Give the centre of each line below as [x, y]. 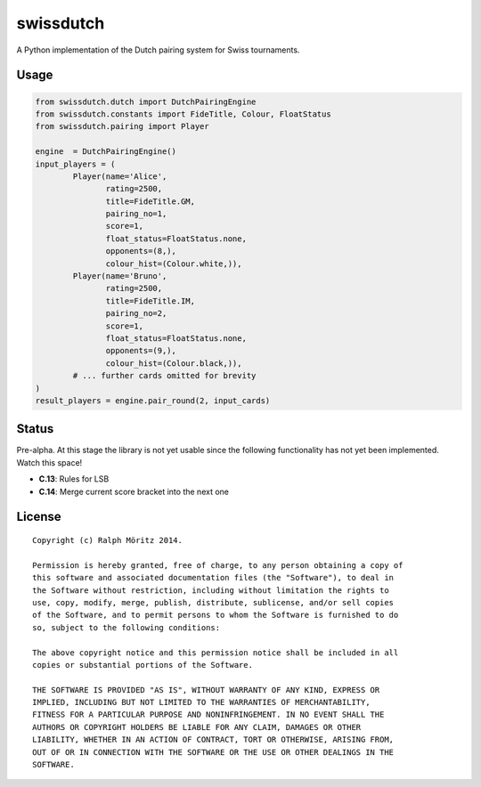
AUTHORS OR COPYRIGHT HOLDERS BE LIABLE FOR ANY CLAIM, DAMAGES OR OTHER [197, 727]
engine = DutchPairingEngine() [106, 152]
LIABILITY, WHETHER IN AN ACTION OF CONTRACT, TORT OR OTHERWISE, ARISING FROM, [213, 740]
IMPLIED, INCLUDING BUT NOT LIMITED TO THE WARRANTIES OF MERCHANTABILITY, [201, 702]
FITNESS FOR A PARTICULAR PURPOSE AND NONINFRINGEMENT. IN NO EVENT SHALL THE [208, 715]
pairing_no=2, [136, 313]
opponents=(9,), [141, 351]
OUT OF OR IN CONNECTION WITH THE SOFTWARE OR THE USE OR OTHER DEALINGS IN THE [213, 752]
